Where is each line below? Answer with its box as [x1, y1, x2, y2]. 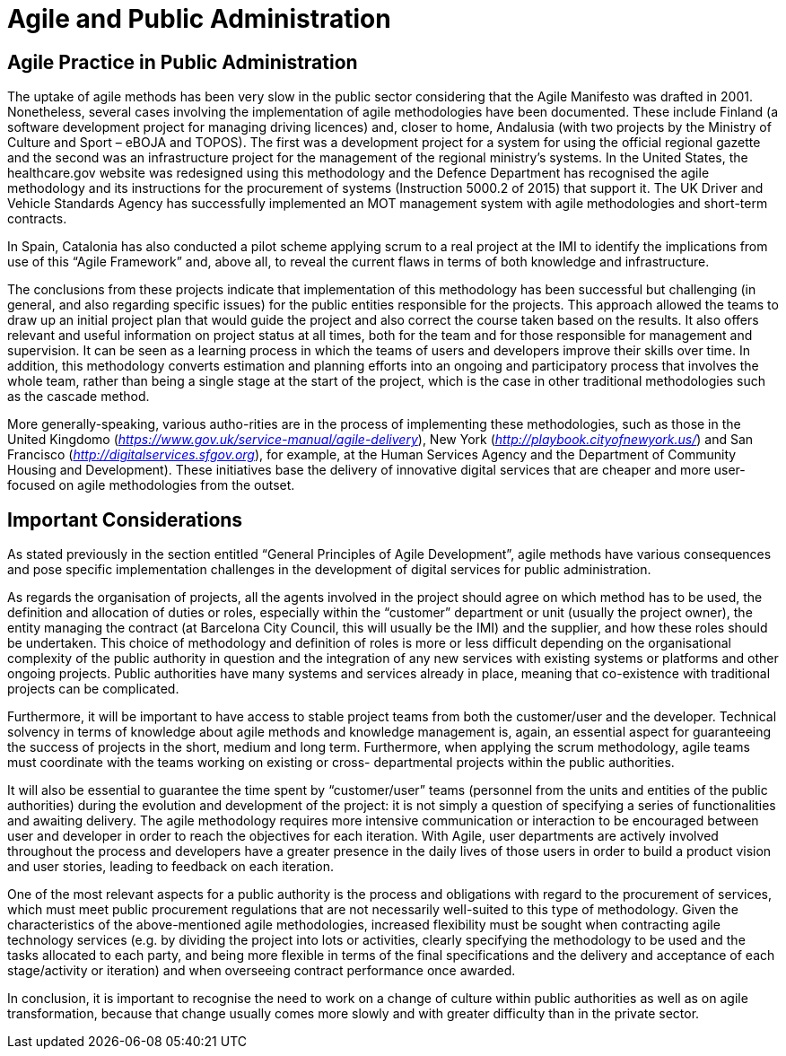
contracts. [7, 211, 67, 227]
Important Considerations [7, 508, 243, 531]
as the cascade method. [7, 388, 150, 405]
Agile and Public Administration [7, 4, 391, 34]
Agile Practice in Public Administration [7, 50, 358, 74]
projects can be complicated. [7, 681, 179, 697]
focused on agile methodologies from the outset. [7, 477, 295, 493]
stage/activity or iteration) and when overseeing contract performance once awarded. [7, 963, 516, 979]
